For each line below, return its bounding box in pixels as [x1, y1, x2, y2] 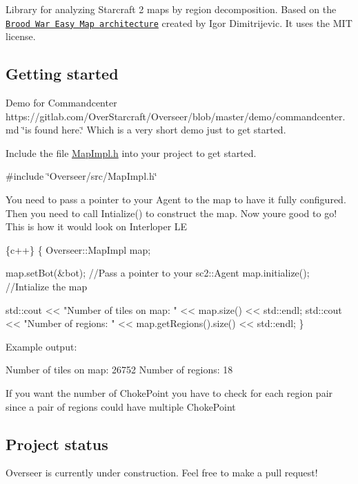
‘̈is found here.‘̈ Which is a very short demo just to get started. [22, 122, 286, 137]
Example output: [6, 339, 77, 353]
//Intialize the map [6, 279, 88, 293]
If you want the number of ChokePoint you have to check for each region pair [6, 385, 333, 400]
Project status [6, 433, 108, 454]
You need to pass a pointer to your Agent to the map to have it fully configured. [6, 192, 346, 207]
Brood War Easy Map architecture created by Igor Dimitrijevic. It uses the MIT [6, 15, 352, 30]
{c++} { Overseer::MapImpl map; [6, 242, 151, 257]
